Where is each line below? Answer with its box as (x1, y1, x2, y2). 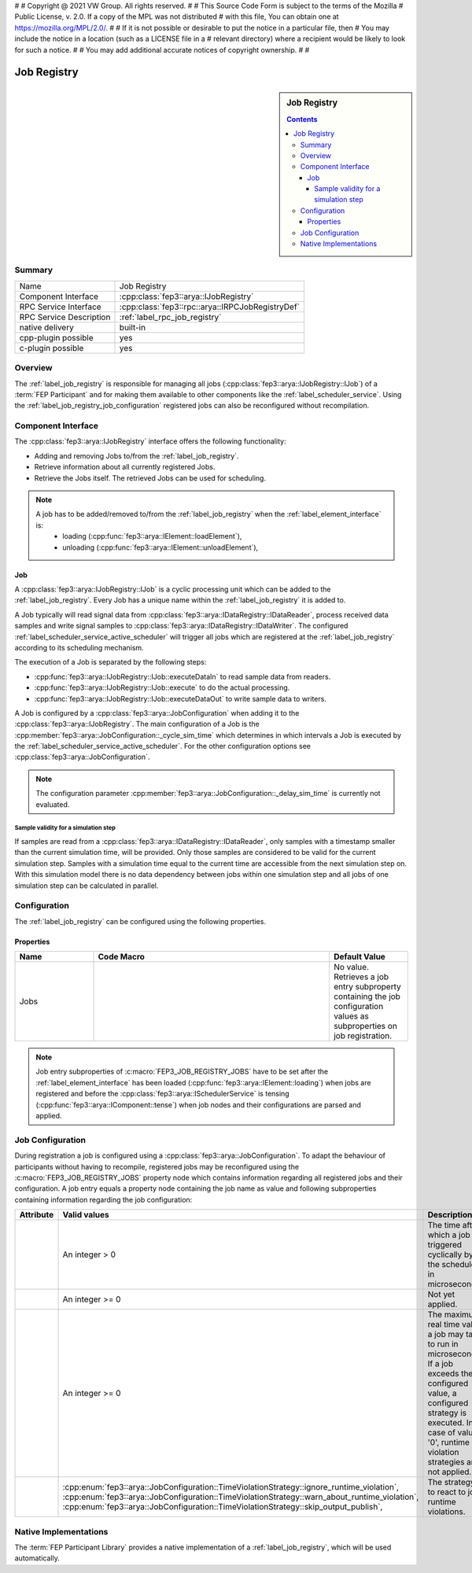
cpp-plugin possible (19, 332, 94, 343)
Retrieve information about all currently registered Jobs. (34, 462, 216, 472)
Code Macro (98, 952, 146, 963)
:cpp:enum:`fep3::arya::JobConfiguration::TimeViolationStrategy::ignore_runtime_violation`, (62, 1482, 400, 1493)
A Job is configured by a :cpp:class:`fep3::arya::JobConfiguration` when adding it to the (14, 708, 300, 717)
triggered (427, 1240, 463, 1251)
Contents (286, 114, 318, 123)
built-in (119, 322, 146, 333)
